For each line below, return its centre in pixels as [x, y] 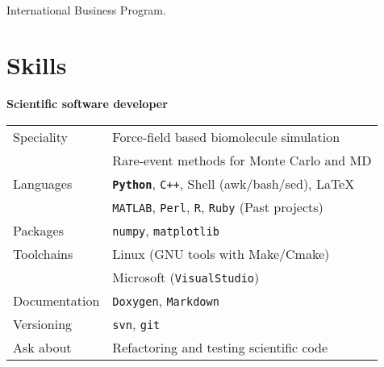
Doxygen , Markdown [166, 300]
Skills [37, 65]
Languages [43, 183]
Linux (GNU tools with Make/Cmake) [221, 253]
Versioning [43, 323]
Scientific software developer [87, 104]
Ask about [42, 347]
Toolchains [43, 253]
